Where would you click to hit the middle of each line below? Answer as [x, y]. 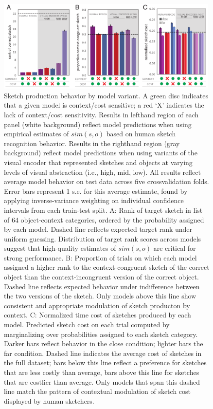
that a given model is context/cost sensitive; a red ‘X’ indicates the [104, 105]
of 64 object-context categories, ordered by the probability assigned [104, 219]
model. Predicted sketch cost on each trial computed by [87, 325]
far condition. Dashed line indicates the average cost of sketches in [103, 353]
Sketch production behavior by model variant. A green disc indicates [106, 95]
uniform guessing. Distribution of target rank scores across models [103, 238]
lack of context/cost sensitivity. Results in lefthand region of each [101, 114]
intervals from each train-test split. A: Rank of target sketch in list [103, 210]
